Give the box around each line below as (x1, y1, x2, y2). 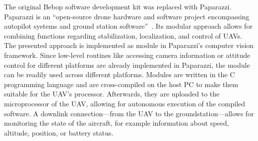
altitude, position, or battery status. (4, 127, 114, 138)
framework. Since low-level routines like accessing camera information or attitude (4, 49, 251, 60)
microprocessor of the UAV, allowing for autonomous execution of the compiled (4, 98, 246, 108)
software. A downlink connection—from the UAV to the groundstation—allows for (4, 108, 254, 118)
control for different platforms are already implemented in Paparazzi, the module (4, 59, 250, 70)
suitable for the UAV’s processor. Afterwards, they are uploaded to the (4, 89, 220, 99)
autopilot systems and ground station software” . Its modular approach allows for (4, 21, 253, 31)
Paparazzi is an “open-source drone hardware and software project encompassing (4, 11, 250, 21)
